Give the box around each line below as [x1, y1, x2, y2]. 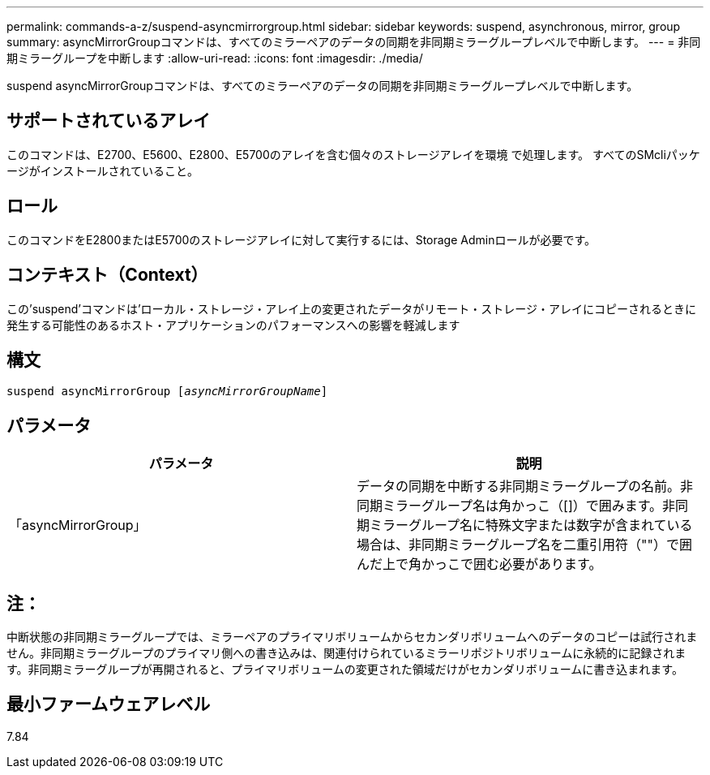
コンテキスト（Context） [6, 265, 208, 286]
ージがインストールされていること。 [6, 163, 199, 178]
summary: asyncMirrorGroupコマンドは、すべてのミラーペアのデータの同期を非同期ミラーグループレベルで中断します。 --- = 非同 [6, 35, 701, 49]
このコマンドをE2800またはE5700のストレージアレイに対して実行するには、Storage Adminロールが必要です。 [6, 232, 597, 247]
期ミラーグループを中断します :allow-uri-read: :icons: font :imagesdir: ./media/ [6, 51, 423, 65]
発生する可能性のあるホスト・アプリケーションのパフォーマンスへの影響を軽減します [6, 317, 460, 332]
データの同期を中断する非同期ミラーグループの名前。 [357, 478, 681, 495]
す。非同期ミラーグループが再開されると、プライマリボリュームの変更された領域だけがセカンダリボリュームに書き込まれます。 [6, 662, 683, 677]
